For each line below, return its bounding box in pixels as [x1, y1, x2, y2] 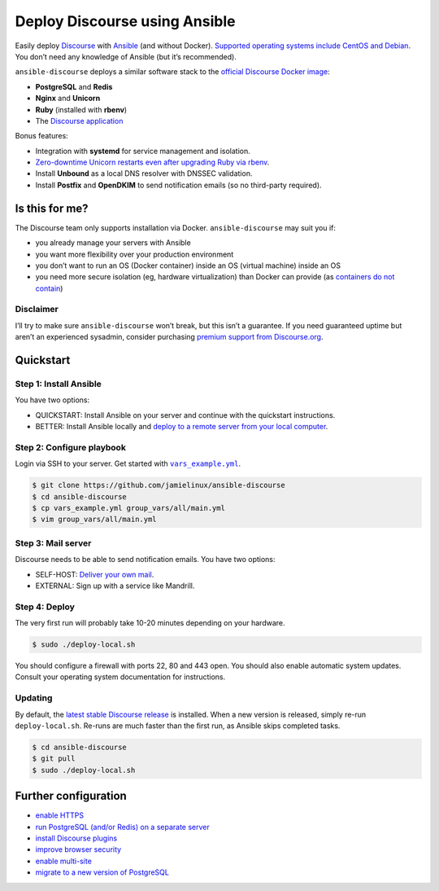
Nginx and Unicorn [35, 94, 101, 103]
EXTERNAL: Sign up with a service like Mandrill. [35, 581, 195, 590]
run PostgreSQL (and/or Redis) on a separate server [35, 822, 211, 832]
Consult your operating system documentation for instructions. [15, 672, 226, 682]
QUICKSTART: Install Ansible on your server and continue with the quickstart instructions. [35, 410, 336, 419]
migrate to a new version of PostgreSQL [35, 867, 170, 877]
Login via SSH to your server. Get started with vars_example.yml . [15, 459, 241, 468]
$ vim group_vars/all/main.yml [32, 515, 158, 525]
